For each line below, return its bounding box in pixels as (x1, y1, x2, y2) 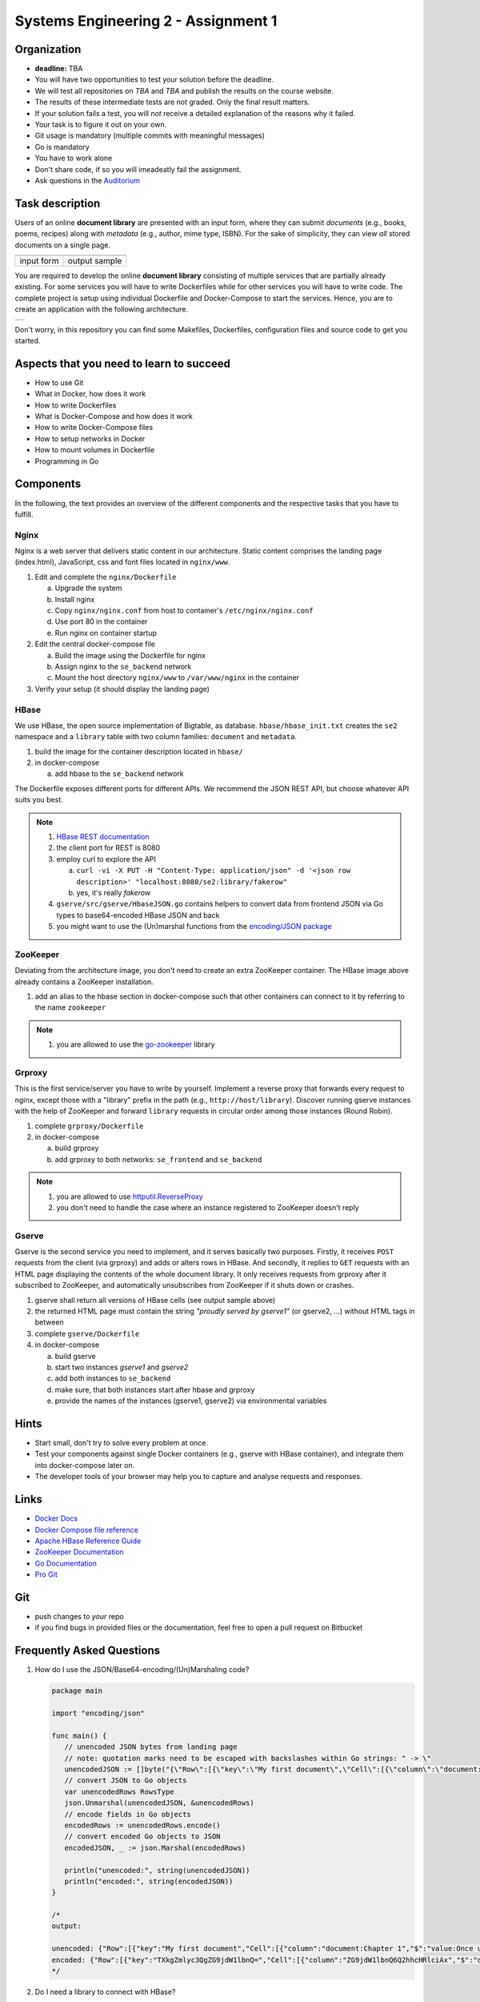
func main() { (51, 1731, 107, 1740)
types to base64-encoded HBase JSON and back (56, 910, 220, 920)
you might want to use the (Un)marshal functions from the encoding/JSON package (56, 922, 332, 931)
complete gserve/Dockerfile (34, 1329, 140, 1338)
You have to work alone (34, 153, 113, 163)
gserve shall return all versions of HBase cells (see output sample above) (34, 1295, 276, 1305)
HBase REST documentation (56, 832, 150, 842)
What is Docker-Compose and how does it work (34, 412, 194, 421)
